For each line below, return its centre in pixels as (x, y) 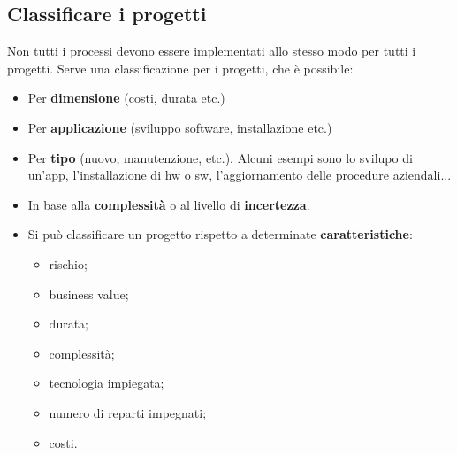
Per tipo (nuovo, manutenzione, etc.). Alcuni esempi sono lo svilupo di (220, 157)
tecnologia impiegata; (107, 383)
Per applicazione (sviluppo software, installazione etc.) (180, 127)
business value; (89, 293)
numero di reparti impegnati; (128, 412)
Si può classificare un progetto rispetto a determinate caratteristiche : (220, 234)
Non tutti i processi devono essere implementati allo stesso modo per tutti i (212, 51)
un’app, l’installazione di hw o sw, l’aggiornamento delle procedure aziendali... (240, 175)
